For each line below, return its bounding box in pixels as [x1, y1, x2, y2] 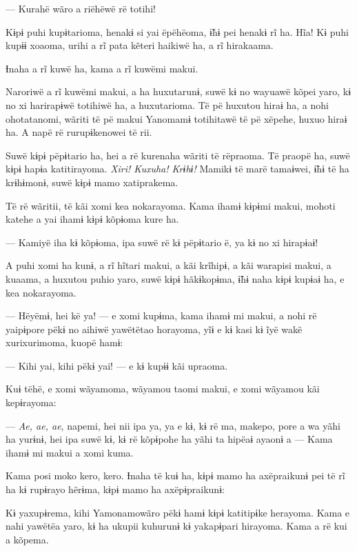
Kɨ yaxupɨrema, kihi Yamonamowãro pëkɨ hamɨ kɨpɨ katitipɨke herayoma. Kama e [6, 505, 350, 519]
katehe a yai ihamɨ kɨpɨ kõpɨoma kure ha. [6, 212, 179, 226]
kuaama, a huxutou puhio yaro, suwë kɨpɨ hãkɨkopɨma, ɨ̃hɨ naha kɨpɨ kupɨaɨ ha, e [6, 271, 345, 285]
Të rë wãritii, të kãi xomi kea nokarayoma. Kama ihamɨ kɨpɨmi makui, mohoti [6, 198, 336, 212]
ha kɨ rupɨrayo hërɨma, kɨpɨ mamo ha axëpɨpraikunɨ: [6, 482, 225, 497]
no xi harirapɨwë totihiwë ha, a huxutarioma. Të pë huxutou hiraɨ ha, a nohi [6, 97, 329, 112]
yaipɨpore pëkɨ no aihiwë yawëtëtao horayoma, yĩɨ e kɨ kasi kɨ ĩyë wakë [6, 321, 303, 336]
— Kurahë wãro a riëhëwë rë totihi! [6, 1, 156, 15]
